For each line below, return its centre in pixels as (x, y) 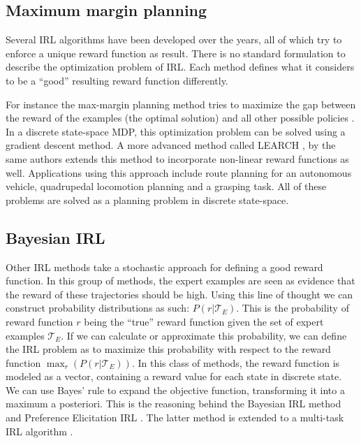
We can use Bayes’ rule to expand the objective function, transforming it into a (175, 390)
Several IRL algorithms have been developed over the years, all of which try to (174, 39)
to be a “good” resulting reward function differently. (117, 80)
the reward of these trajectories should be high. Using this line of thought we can (179, 294)
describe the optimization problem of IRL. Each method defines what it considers (180, 67)
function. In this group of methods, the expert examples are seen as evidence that (180, 281)
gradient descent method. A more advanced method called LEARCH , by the (171, 145)
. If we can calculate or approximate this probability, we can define (204, 335)
